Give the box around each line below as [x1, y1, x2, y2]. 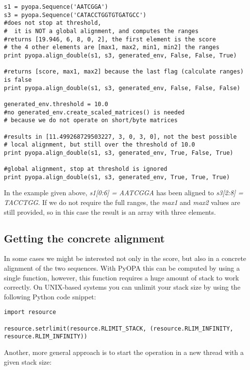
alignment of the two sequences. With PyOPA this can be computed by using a [4, 263, 240, 273]
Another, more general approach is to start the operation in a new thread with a [4, 347, 244, 357]
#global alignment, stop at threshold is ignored [4, 166, 167, 173]
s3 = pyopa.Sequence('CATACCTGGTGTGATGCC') [4, 11, 147, 18]
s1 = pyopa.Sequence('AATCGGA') [4, 3, 108, 10]
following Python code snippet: [4, 291, 96, 301]
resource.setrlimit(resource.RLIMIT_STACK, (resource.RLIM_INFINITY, [4, 325, 233, 332]
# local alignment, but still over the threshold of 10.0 [4, 141, 195, 148]
